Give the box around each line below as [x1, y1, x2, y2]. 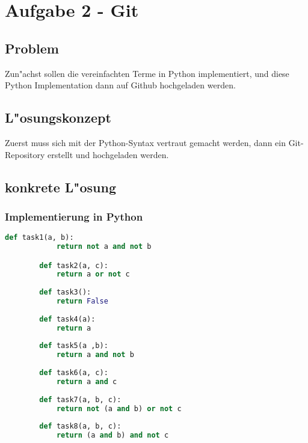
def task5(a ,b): [39, 341, 108, 350]
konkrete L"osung [5, 177, 116, 196]
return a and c [56, 377, 117, 386]
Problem [5, 38, 59, 57]
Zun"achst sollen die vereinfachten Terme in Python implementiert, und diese [5, 67, 289, 79]
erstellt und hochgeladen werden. [48, 148, 169, 160]
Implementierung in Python [5, 209, 143, 224]
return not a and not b [56, 242, 152, 251]
